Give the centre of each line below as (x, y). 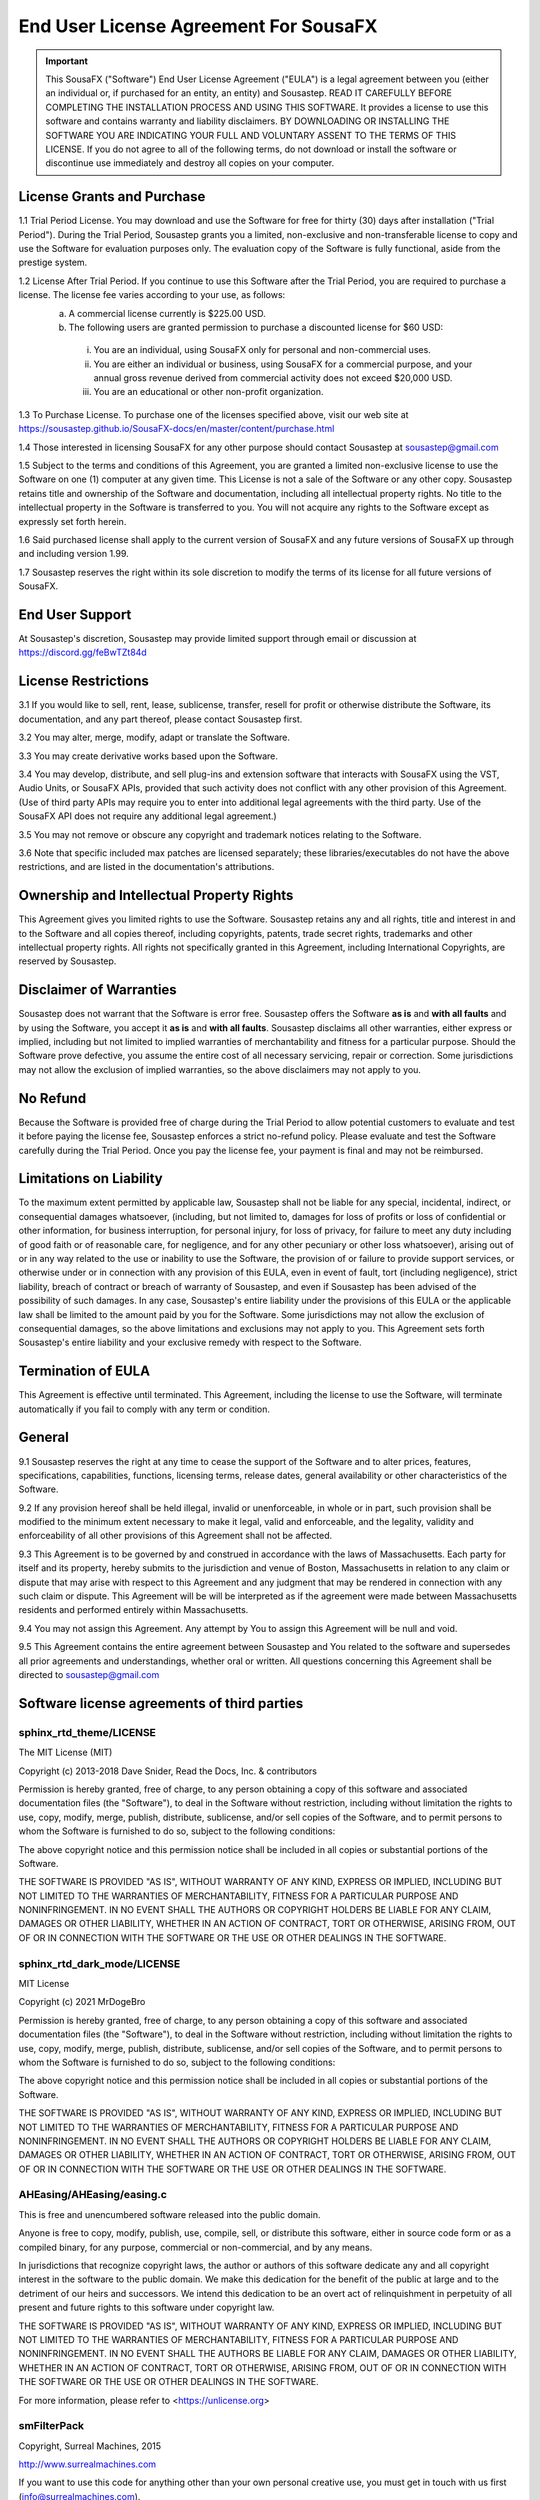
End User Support (75, 614)
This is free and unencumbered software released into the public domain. (169, 2214)
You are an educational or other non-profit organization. (208, 392)
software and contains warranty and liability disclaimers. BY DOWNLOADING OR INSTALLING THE (247, 121)
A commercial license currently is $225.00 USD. (167, 313)
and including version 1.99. (73, 554)
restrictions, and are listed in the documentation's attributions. (146, 867)
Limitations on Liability (91, 1178)
